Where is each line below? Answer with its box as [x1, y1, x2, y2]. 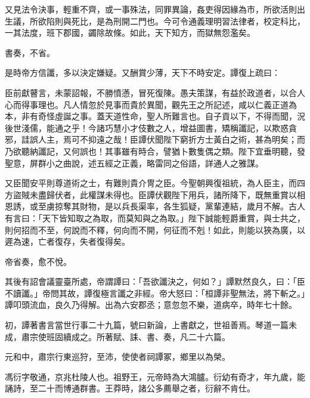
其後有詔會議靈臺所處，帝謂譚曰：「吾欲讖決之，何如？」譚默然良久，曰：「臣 [5, 275, 305, 288]
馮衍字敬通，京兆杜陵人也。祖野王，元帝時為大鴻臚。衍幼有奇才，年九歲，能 [5, 370, 305, 382]
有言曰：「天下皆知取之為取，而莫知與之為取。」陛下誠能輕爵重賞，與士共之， [5, 211, 305, 224]
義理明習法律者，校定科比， [196, 14, 305, 27]
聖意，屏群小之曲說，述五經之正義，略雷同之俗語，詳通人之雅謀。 [5, 156, 263, 169]
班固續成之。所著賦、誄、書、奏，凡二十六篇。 [46, 330, 230, 343]
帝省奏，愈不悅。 [5, 255, 72, 267]
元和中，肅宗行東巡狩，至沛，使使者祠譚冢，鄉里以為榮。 [5, 350, 230, 363]
